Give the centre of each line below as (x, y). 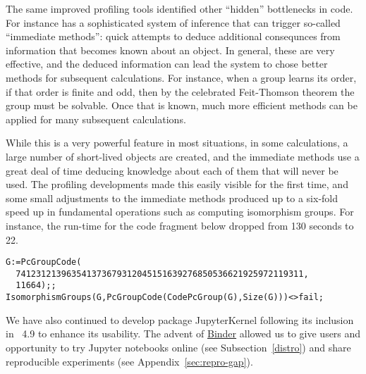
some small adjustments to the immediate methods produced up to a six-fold (172, 198)
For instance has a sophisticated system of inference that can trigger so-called (173, 22)
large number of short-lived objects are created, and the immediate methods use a (183, 156)
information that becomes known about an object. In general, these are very (170, 50)
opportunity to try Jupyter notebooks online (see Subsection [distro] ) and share (178, 347)
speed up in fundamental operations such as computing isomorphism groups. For (180, 212)
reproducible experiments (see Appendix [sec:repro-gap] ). (129, 361)
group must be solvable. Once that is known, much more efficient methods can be (182, 105)
